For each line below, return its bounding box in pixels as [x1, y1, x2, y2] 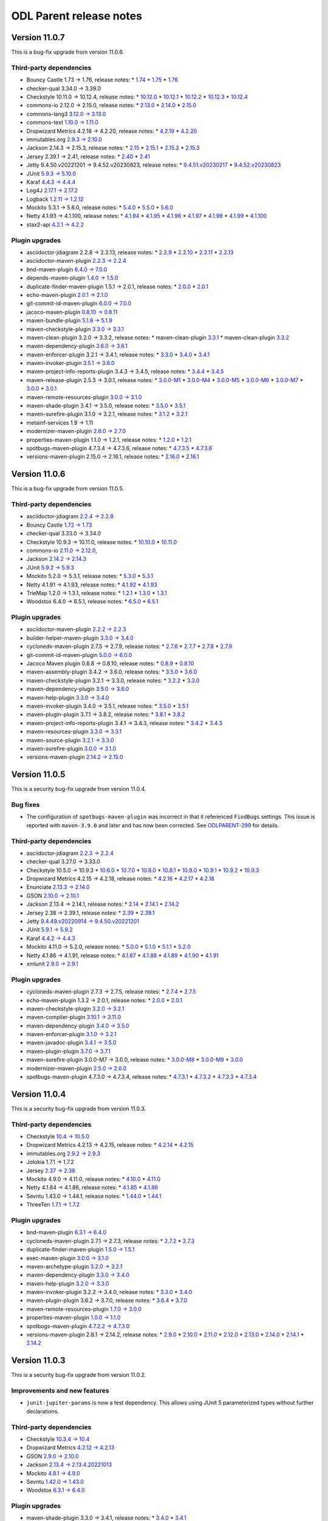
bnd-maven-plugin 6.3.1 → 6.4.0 [26, 1229, 106, 1236]
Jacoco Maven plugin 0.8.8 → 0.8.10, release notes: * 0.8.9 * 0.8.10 [26, 660, 194, 667]
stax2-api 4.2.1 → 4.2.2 [26, 221, 84, 228]
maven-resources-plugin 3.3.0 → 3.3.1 [26, 728, 122, 736]
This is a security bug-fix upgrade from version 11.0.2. [11, 1371, 146, 1379]
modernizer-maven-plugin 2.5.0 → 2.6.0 [26, 1065, 127, 1072]
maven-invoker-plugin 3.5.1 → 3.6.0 [26, 360, 115, 367]
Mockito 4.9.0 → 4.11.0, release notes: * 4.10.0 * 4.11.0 [26, 1175, 161, 1183]
